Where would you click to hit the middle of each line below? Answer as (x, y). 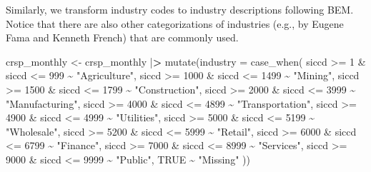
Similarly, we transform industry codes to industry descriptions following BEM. (180, 9)
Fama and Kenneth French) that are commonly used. (122, 37)
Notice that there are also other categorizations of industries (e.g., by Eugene (175, 23)
